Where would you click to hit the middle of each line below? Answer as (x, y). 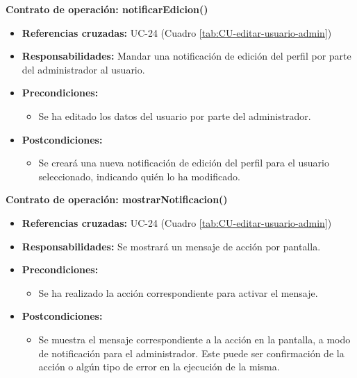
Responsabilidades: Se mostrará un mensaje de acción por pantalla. (171, 246)
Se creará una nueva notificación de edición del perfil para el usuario (184, 163)
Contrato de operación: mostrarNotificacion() (117, 199)
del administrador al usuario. (83, 69)
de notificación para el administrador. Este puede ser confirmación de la (191, 353)
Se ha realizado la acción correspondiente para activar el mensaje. (178, 292)
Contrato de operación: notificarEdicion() (107, 9)
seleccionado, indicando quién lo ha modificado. (139, 176)
